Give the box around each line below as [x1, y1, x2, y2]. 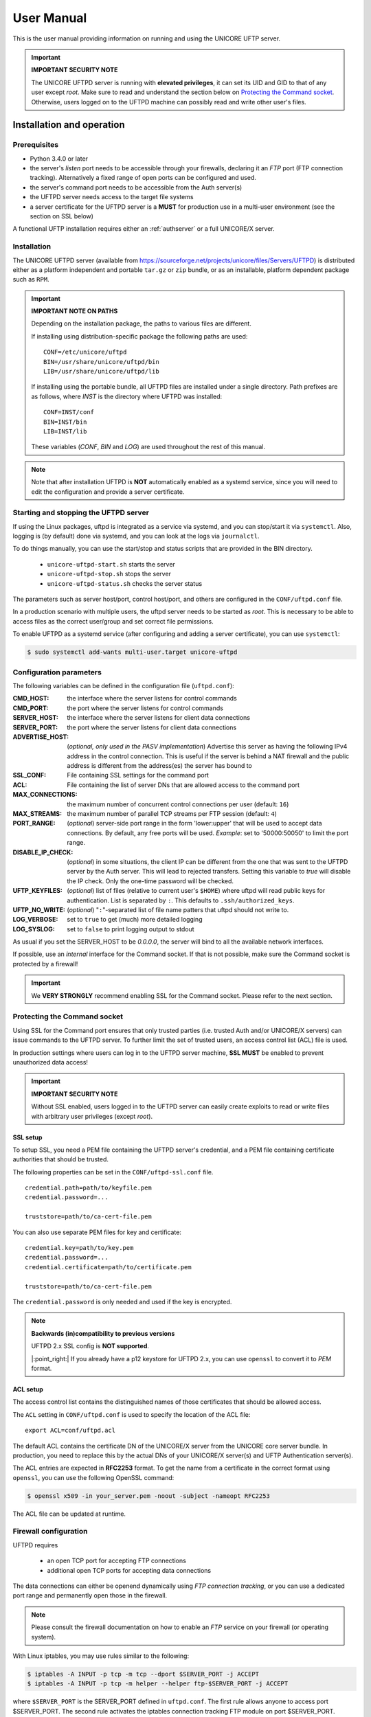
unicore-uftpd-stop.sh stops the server [47, 570, 172, 578]
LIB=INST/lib [43, 428, 87, 435]
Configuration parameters [12, 667, 102, 676]
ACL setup [12, 1385, 44, 1394]
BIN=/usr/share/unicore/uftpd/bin [43, 358, 159, 365]
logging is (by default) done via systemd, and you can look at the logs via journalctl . [12, 532, 260, 541]
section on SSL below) [30, 212, 94, 220]
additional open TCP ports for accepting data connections [47, 1566, 212, 1574]
